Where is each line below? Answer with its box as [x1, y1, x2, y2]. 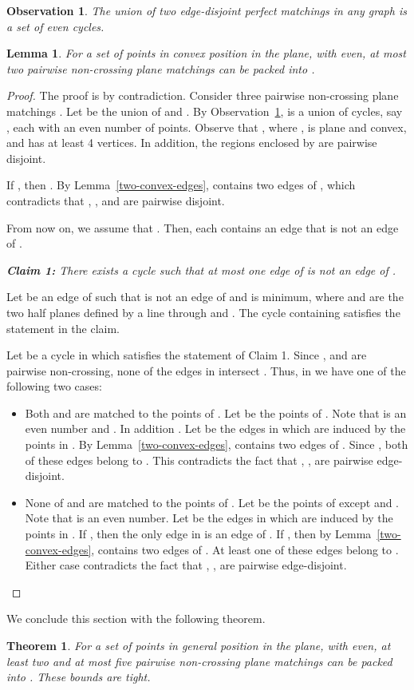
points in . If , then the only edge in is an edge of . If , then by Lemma [25, 525, 372, 542]
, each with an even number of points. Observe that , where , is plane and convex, [6, 118, 407, 135]
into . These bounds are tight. [6, 668, 151, 685]
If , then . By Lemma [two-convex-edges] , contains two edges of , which [6, 176, 356, 193]
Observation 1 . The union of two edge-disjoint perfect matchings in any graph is [6, 2, 407, 18]
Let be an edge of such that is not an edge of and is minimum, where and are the [6, 288, 404, 305]
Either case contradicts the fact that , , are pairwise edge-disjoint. [25, 557, 347, 573]
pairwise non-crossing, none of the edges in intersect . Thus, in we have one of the [6, 362, 406, 379]
